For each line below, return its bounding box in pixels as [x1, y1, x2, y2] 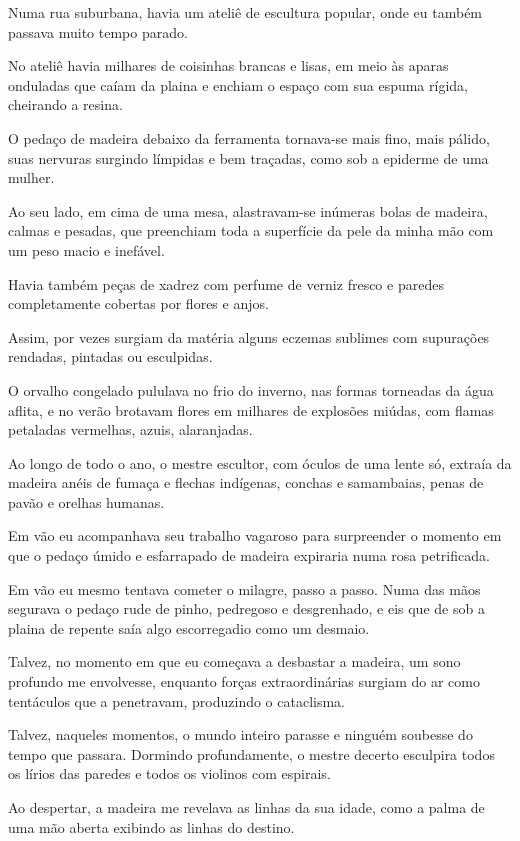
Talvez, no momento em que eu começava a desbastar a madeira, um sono [8, 651, 461, 672]
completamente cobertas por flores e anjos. [8, 293, 269, 314]
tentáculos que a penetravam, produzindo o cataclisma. [8, 690, 346, 711]
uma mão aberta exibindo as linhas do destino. [8, 816, 295, 837]
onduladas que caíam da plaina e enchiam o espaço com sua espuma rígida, [8, 74, 468, 95]
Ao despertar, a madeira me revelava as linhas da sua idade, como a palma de [8, 797, 485, 817]
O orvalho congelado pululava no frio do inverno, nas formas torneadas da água [8, 379, 494, 400]
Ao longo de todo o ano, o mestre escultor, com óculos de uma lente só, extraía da [8, 452, 512, 473]
